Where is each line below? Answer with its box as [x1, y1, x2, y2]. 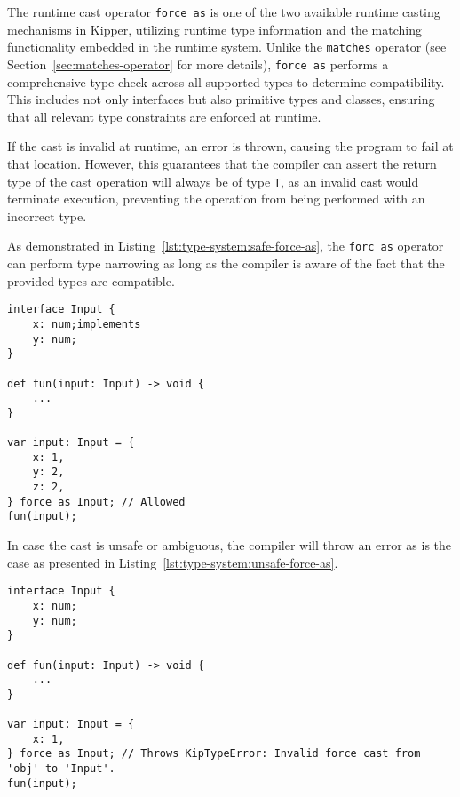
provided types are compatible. [7, 271, 175, 290]
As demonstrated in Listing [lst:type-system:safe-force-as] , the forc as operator [7, 236, 444, 255]
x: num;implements [32, 317, 141, 331]
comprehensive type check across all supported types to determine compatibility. [7, 72, 445, 91]
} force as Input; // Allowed [7, 495, 186, 508]
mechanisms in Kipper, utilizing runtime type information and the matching [7, 20, 422, 38]
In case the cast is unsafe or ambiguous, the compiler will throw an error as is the [7, 536, 452, 554]
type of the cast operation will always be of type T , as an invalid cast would [7, 171, 419, 190]
